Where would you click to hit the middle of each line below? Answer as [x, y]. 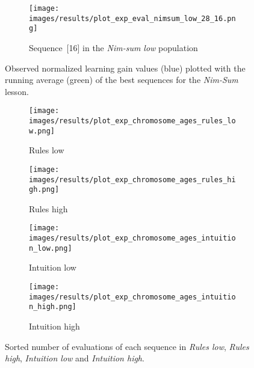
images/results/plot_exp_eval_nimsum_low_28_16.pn [132, 18]
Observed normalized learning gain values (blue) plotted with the [125, 68]
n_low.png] [51, 248]
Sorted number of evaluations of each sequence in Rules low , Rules [127, 346]
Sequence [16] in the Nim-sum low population [113, 47]
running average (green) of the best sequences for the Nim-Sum [122, 80]
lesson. [17, 91]
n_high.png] [53, 307]
